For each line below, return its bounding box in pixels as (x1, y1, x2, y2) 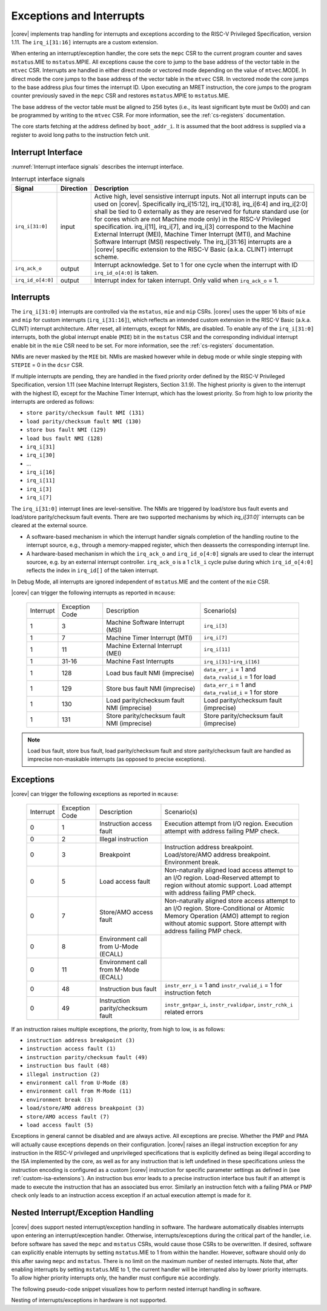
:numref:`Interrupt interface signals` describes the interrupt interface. (11, 163, 184, 170)
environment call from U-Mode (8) (26, 1079, 129, 1086)
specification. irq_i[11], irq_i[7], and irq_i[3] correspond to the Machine (94, 222, 294, 231)
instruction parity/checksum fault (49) (26, 1054, 148, 1060)
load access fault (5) (26, 1122, 94, 1128)
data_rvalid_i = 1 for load (203, 672, 276, 681)
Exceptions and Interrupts (11, 9, 145, 22)
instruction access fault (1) (26, 1045, 116, 1053)
